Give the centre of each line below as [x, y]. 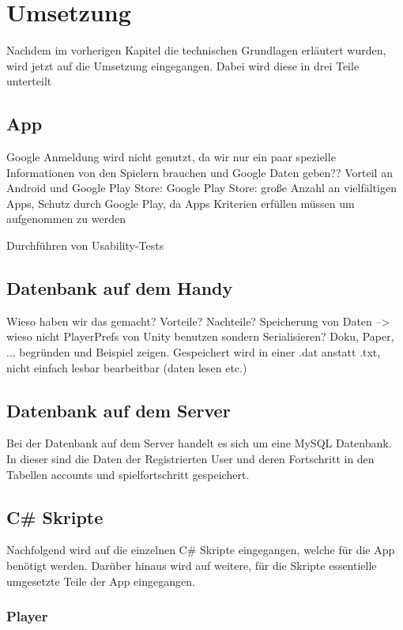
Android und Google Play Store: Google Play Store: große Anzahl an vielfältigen [201, 188]
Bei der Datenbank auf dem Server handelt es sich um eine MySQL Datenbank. [199, 443]
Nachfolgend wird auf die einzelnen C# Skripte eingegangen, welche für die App [201, 550]
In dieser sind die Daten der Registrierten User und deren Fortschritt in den [190, 459]
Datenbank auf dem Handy [120, 288]
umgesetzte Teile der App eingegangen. [101, 581]
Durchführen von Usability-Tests [85, 245]
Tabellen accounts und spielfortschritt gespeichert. [128, 474]
